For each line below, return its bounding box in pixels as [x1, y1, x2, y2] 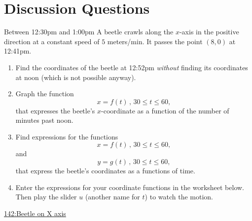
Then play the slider [15, 192, 77, 202]
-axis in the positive [179, 27, 239, 37]
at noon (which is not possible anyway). [15, 72, 136, 82]
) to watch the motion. [144, 192, 214, 202]
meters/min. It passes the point [107, 36, 203, 46]
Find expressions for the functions [15, 131, 118, 141]
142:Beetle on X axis [4, 208, 66, 218]
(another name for [85, 192, 140, 202]
